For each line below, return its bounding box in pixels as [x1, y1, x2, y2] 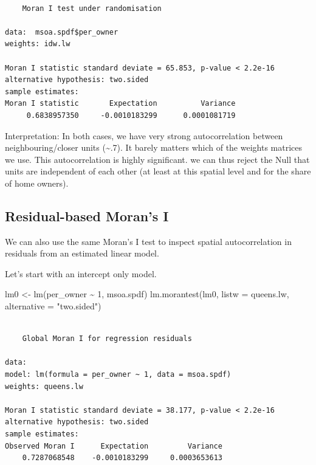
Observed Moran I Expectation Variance [5, 441, 222, 450]
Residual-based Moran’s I [5, 206, 169, 225]
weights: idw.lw [5, 40, 70, 49]
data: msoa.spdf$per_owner [5, 27, 118, 36]
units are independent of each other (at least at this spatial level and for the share [5, 165, 311, 177]
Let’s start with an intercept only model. [5, 267, 157, 280]
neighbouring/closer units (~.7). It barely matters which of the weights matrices [5, 141, 303, 154]
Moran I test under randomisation [22, 4, 162, 13]
